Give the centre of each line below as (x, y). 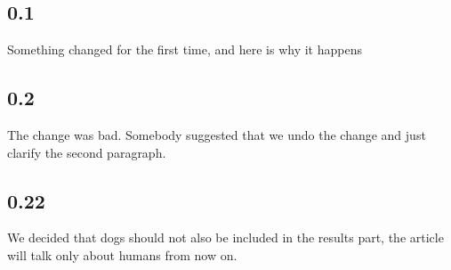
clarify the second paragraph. (87, 152)
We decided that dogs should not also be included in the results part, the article (225, 237)
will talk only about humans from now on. (122, 254)
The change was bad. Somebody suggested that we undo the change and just (217, 135)
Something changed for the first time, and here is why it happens (185, 49)
